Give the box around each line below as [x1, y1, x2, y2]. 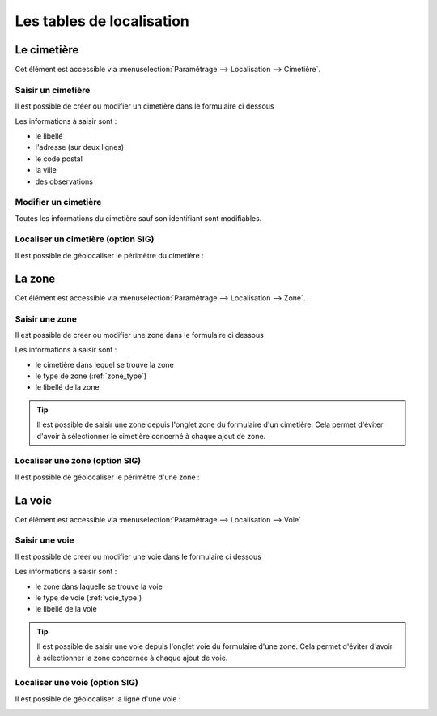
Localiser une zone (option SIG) [15, 455, 142, 467]
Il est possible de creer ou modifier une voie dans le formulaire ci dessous [15, 552, 262, 561]
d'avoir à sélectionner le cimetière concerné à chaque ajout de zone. [36, 431, 266, 441]
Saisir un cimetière [15, 84, 91, 96]
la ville [35, 165, 57, 175]
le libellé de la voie [35, 604, 97, 614]
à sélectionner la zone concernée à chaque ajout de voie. [36, 653, 228, 663]
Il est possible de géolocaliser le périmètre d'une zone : [15, 472, 200, 482]
